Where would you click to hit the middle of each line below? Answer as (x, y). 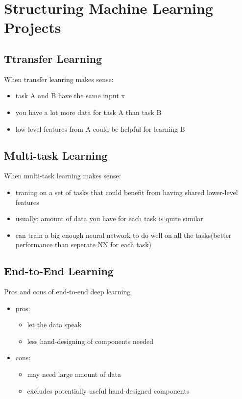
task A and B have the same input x (70, 96)
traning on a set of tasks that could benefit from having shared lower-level (127, 192)
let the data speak (54, 325)
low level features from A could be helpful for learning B (100, 128)
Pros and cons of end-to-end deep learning (67, 292)
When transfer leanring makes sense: (59, 79)
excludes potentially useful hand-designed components (108, 390)
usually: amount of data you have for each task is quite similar (109, 218)
